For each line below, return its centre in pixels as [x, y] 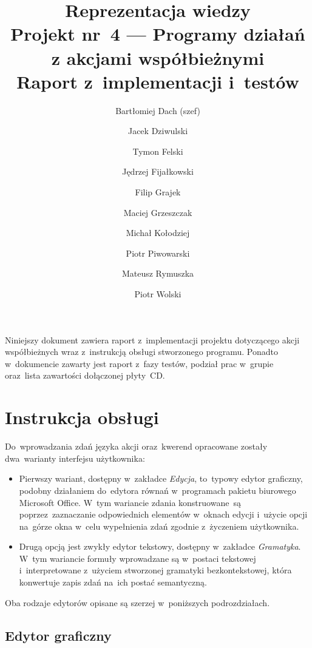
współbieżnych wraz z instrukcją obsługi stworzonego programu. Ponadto [141, 352]
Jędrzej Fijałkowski [158, 171]
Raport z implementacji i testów [158, 81]
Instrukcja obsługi [82, 417]
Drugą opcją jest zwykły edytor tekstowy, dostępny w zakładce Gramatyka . [160, 546]
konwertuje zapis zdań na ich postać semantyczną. [113, 582]
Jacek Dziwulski [158, 131]
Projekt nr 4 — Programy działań [158, 34]
